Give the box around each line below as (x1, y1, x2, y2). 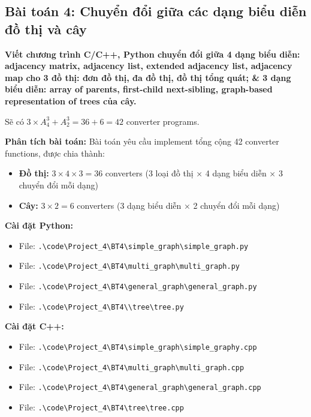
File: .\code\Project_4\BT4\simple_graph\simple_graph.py (19, 239, 249, 251)
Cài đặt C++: (5, 320, 64, 332)
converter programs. (126, 115, 200, 127)
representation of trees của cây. (5, 94, 137, 107)
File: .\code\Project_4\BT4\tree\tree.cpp (19, 400, 184, 413)
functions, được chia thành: (5, 146, 105, 159)
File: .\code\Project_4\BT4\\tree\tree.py (19, 299, 184, 312)
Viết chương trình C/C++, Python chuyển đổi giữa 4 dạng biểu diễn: (5, 47, 300, 60)
